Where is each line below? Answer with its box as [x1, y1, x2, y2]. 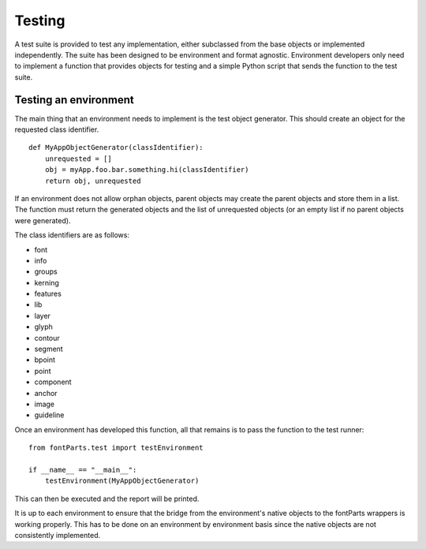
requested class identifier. [14, 125, 99, 134]
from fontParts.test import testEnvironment [28, 443, 204, 453]
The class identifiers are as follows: [14, 230, 130, 240]
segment [34, 344, 63, 354]
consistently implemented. [14, 530, 101, 540]
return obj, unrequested [44, 176, 141, 185]
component [34, 377, 72, 387]
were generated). [14, 215, 71, 225]
